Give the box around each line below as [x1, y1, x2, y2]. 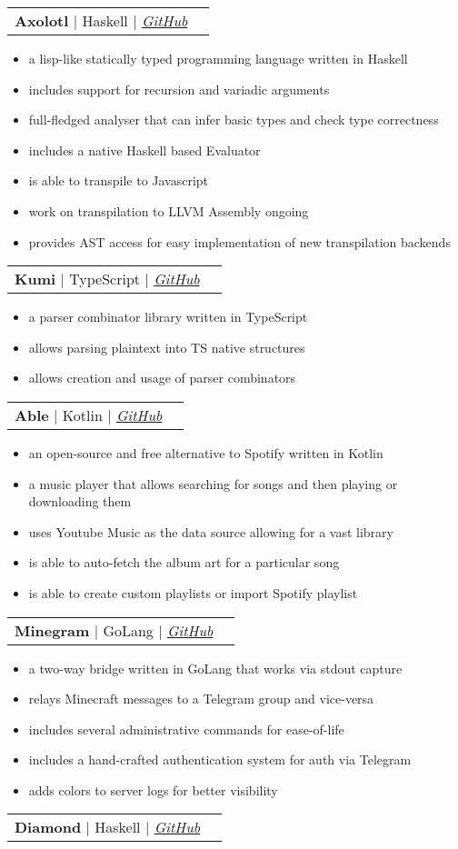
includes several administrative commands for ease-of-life [28, 719, 344, 738]
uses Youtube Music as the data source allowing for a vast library [28, 522, 393, 541]
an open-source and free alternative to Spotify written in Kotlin [28, 443, 383, 462]
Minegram [15, 619, 90, 641]
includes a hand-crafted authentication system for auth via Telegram [28, 750, 412, 769]
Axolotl [15, 10, 69, 31]
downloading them [28, 492, 132, 511]
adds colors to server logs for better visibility [28, 780, 278, 799]
